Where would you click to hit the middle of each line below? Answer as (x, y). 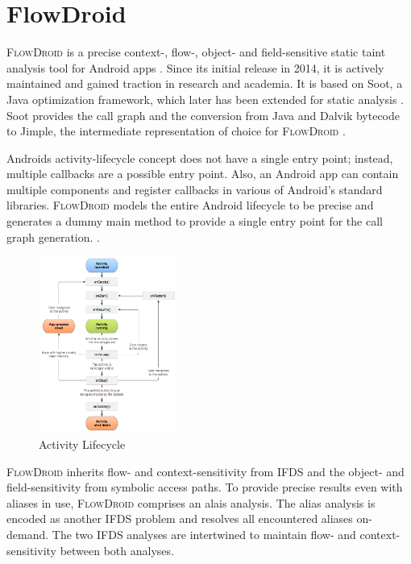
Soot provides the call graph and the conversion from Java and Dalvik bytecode (203, 115)
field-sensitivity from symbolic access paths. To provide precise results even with (205, 487)
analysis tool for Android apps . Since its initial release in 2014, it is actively (195, 67)
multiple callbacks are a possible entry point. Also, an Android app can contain (203, 174)
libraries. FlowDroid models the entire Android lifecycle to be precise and (190, 205)
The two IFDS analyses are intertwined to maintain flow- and (204, 534)
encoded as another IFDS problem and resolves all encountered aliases (180, 518)
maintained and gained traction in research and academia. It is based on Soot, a (205, 83)
